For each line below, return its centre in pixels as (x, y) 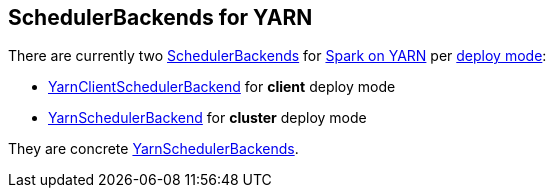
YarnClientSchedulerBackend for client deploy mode (222, 87)
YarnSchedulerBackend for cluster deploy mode (207, 118)
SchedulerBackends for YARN (160, 17)
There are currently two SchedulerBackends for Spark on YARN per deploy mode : (277, 56)
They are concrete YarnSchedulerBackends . (153, 149)
